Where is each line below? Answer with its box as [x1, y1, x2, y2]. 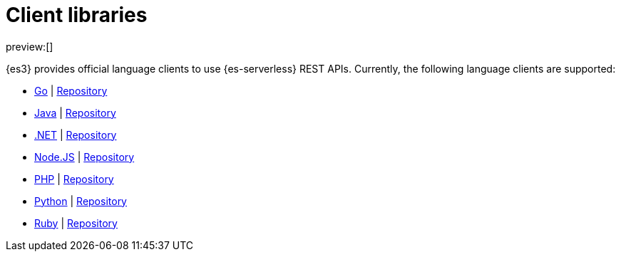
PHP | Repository [34, 172, 114, 185]
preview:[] [6, 40, 53, 53]
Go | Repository [34, 84, 108, 97]
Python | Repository [34, 194, 127, 207]
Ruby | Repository [34, 216, 118, 229]
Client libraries [6, 3, 148, 27]
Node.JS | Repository [34, 150, 135, 163]
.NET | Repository [34, 128, 117, 141]
